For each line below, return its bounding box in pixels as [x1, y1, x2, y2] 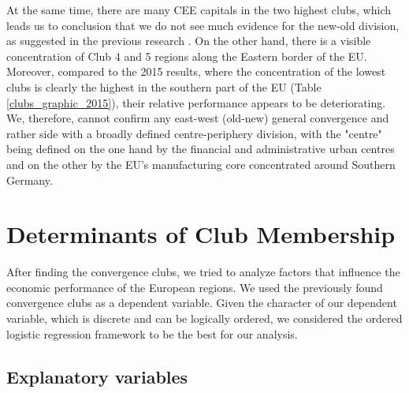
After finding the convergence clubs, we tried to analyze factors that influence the [6, 264, 400, 280]
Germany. [6, 171, 53, 188]
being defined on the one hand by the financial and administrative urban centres [6, 140, 395, 157]
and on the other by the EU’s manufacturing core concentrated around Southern [6, 155, 396, 172]
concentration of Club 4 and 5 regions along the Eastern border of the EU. [6, 47, 367, 64]
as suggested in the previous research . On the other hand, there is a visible [6, 32, 371, 49]
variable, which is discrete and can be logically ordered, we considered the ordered [6, 310, 403, 327]
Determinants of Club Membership [6, 218, 396, 250]
